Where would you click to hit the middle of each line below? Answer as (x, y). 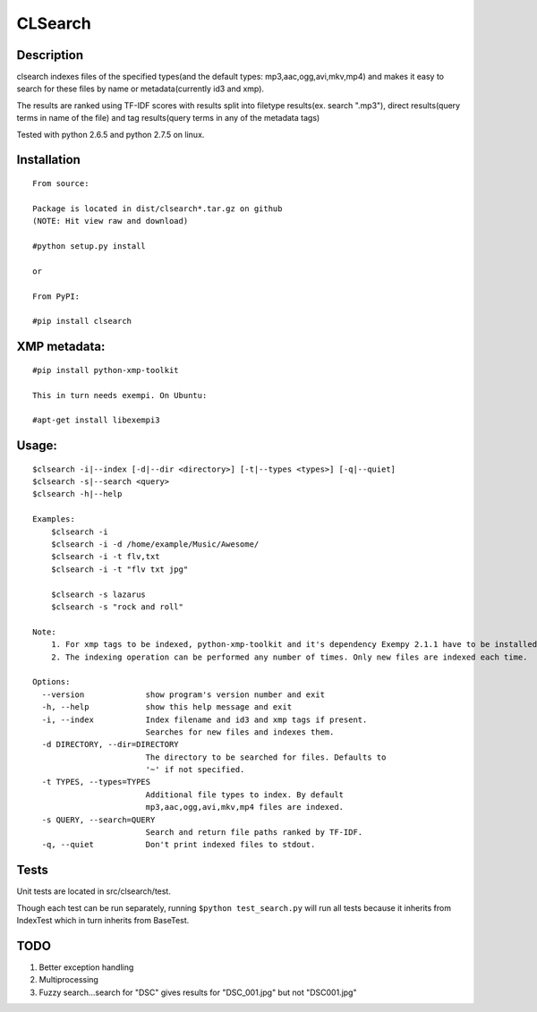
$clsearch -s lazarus (98, 594)
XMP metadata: (61, 347)
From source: (61, 184)
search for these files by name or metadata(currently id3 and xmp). (140, 89)
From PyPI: (56, 296)
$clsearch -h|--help (77, 494)
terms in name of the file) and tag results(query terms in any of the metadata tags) (168, 118)
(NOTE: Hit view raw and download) (111, 221)
